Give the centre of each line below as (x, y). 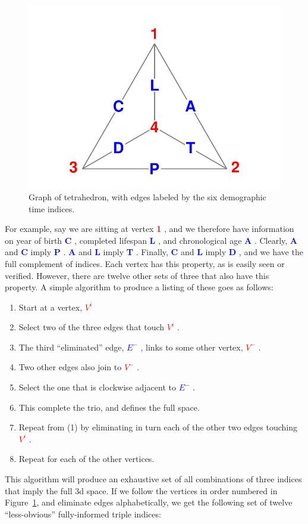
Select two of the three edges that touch (92, 327)
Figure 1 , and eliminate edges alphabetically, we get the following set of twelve (149, 502)
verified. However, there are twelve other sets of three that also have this (137, 275)
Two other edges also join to (70, 367)
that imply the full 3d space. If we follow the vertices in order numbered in (141, 490)
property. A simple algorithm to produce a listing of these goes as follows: (139, 287)
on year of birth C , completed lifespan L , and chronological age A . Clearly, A (151, 240)
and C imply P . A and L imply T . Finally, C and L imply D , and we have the (154, 252)
